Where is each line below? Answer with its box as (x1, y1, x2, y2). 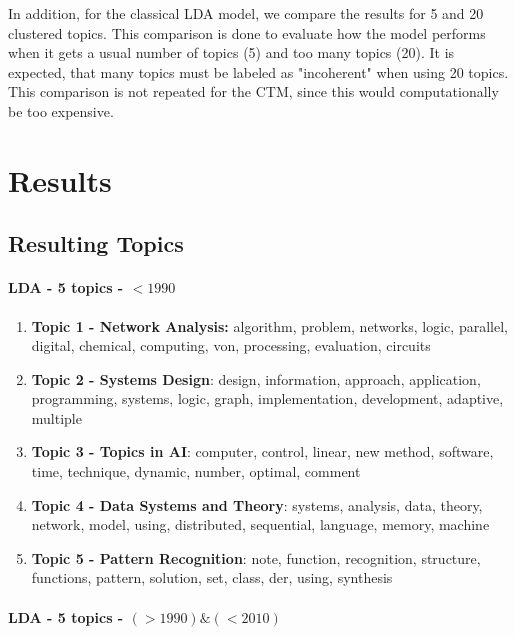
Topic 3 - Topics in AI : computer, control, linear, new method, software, (31, 441, 494, 462)
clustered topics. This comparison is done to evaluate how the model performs (8, 22, 486, 43)
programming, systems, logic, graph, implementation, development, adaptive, (31, 388, 504, 409)
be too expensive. (8, 100, 114, 121)
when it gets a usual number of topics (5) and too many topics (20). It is (8, 42, 455, 63)
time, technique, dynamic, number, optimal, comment (31, 461, 361, 482)
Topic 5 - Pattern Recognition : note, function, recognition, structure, (31, 547, 481, 568)
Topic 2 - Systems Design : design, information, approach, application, (31, 368, 481, 389)
